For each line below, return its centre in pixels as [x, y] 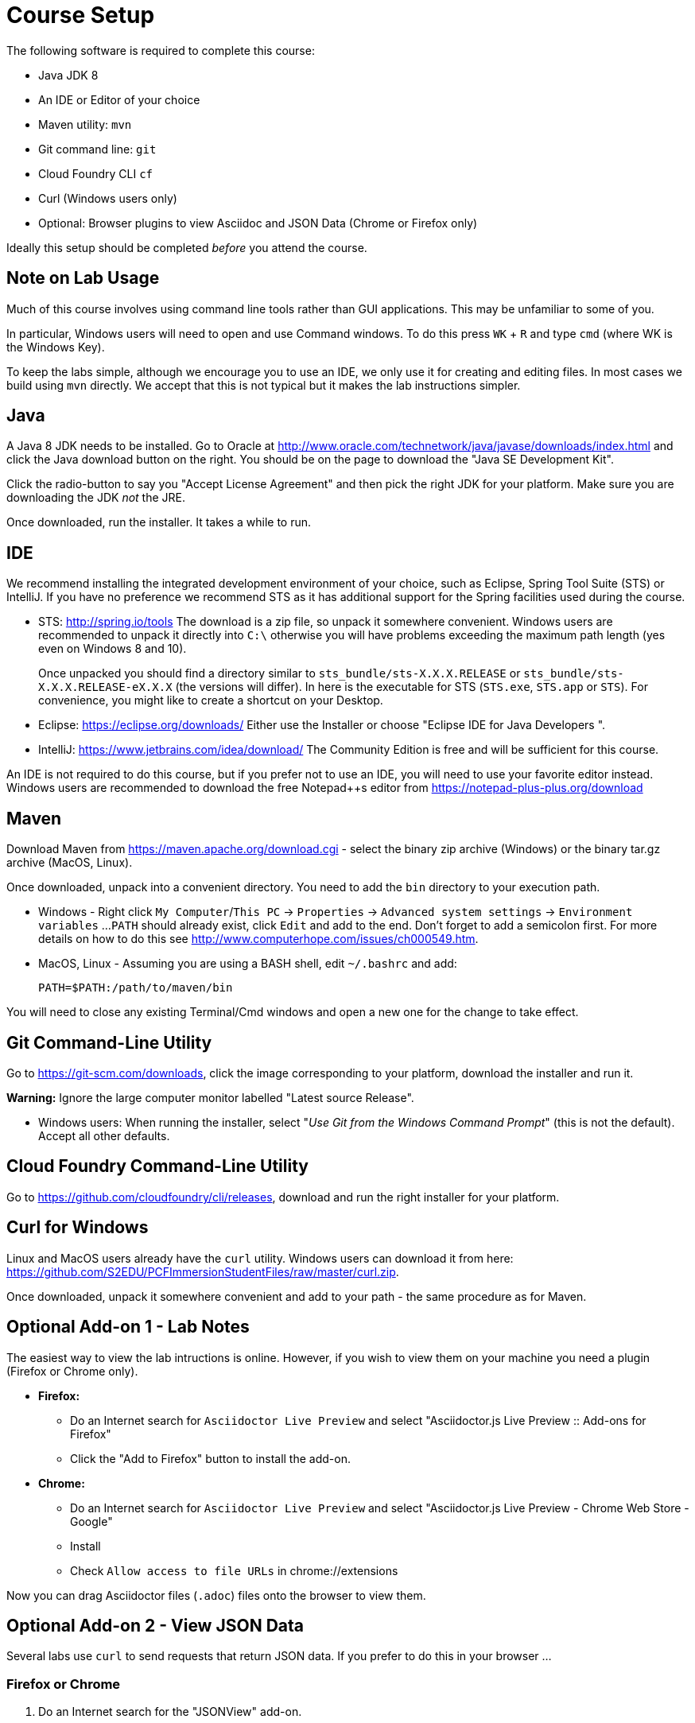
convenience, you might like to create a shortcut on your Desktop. [211, 700]
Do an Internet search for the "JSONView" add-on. [170, 1712]
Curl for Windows [78, 1228]
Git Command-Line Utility [109, 1042]
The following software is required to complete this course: [161, 50]
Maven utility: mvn [85, 124]
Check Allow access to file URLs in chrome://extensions [234, 1570]
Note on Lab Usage [83, 278]
